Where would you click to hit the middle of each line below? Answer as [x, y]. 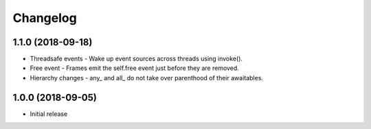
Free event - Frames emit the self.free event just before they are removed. [135, 68]
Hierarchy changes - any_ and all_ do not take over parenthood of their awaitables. [147, 78]
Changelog [45, 18]
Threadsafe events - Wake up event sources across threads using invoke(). [136, 59]
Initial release [49, 114]
